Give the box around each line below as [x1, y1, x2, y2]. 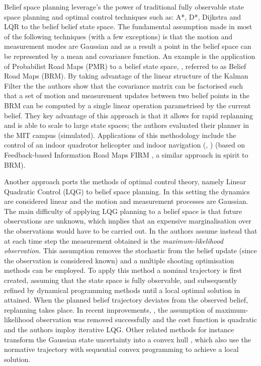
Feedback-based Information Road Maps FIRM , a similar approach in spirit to [4, 149, 248, 160]
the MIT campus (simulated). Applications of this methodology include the [4, 129, 236, 140]
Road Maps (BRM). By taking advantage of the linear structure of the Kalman [4, 70, 248, 81]
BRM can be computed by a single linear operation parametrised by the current [4, 100, 251, 110]
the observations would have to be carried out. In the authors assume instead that [4, 226, 257, 236]
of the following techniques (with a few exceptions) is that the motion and [4, 31, 233, 41]
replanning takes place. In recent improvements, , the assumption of [4, 304, 213, 315]
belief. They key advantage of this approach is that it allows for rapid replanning [4, 110, 253, 120]
